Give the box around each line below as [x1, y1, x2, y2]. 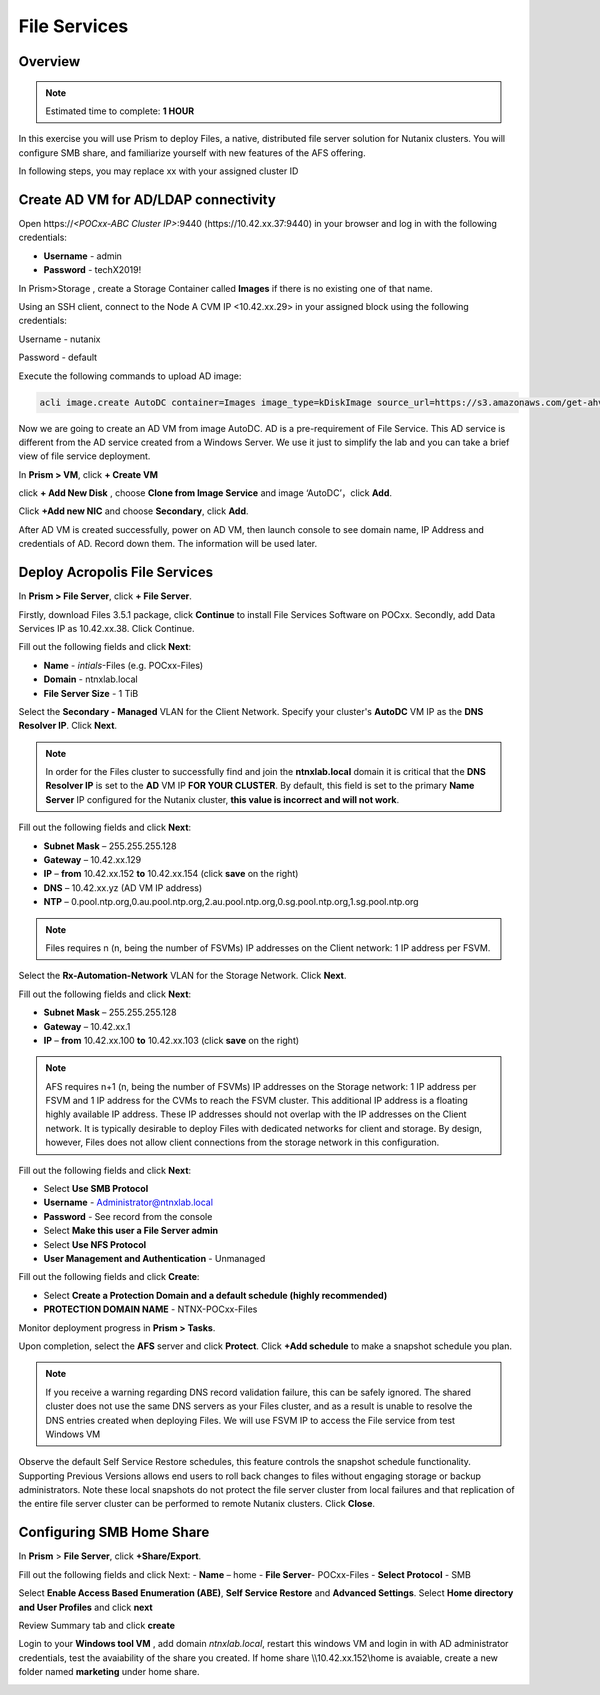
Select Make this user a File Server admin [43, 1225, 219, 1237]
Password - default [18, 351, 98, 364]
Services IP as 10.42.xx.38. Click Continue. [18, 622, 195, 634]
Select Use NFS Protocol [43, 1238, 147, 1250]
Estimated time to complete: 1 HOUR [45, 105, 195, 117]
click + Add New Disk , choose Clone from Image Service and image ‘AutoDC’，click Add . [18, 487, 393, 499]
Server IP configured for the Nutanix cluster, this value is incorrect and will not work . [45, 793, 400, 805]
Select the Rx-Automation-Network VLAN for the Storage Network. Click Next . [18, 970, 347, 982]
